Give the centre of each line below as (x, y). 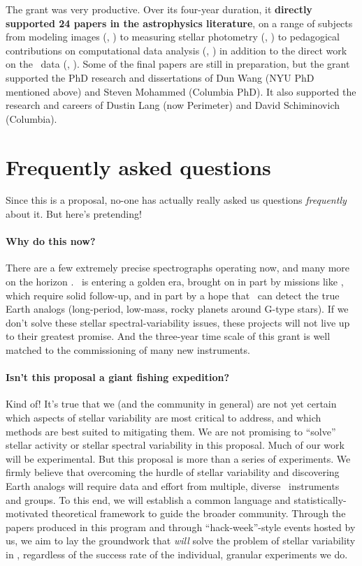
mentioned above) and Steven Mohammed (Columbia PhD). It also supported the (181, 91)
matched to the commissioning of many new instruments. (128, 350)
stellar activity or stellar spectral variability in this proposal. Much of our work (175, 445)
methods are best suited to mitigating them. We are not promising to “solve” (171, 431)
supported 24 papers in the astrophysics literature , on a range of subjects (179, 23)
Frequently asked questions (138, 166)
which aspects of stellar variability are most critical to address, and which (164, 417)
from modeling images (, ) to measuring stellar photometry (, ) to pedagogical (173, 37)
